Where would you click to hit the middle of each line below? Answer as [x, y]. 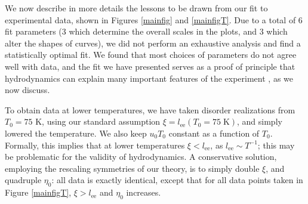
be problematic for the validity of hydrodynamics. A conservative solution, [141, 157]
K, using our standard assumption [98, 121]
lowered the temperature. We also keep [76, 133]
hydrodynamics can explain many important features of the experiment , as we [149, 78]
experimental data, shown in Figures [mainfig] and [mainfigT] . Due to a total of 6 [154, 19]
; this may [276, 145]
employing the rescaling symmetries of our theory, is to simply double [132, 168]
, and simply [260, 121]
